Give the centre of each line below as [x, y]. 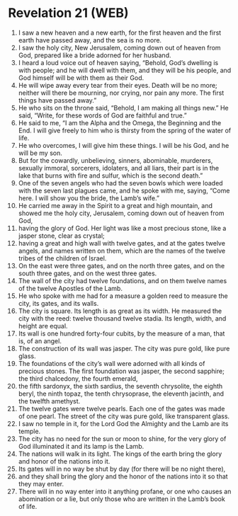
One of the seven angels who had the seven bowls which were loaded [120, 183]
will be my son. [40, 153]
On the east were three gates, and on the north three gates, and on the [121, 265]
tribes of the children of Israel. [62, 258]
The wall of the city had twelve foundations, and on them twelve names [123, 280]
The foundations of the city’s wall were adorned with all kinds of [112, 363]
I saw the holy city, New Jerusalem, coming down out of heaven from [120, 47]
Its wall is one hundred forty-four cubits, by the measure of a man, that [121, 333]
